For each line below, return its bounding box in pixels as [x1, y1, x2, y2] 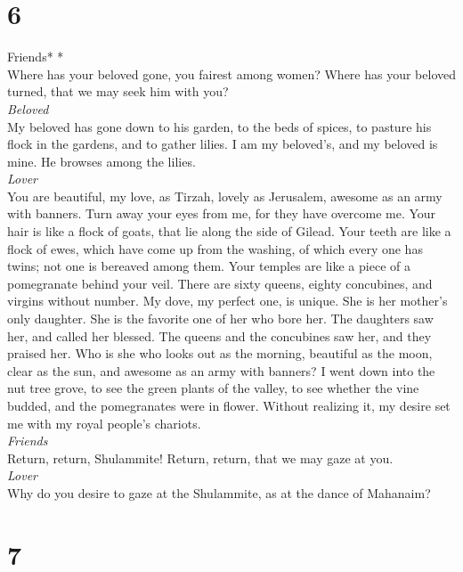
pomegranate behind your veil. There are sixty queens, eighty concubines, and [7, 274, 433, 292]
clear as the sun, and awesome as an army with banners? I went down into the [7, 361, 435, 380]
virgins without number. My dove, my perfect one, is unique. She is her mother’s [7, 291, 448, 310]
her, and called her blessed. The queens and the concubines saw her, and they [7, 326, 432, 345]
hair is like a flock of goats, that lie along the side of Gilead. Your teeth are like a [7, 222, 451, 241]
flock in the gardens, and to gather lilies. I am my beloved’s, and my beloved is [7, 135, 438, 153]
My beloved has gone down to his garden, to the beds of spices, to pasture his [7, 117, 432, 135]
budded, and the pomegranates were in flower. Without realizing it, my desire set [7, 396, 451, 414]
